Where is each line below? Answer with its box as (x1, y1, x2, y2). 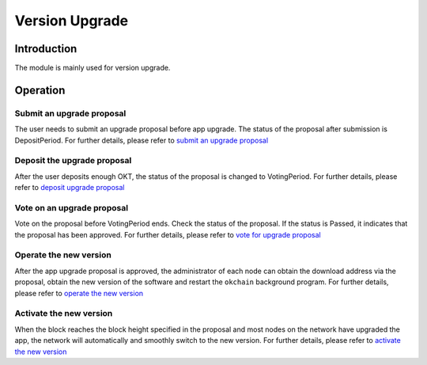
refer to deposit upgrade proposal (14, 183, 125, 192)
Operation (14, 83, 66, 97)
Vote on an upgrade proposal (14, 202, 129, 213)
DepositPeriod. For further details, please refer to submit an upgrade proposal (14, 135, 269, 145)
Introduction (14, 42, 77, 55)
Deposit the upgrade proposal (14, 155, 132, 166)
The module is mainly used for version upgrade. (14, 63, 171, 73)
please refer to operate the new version (14, 288, 144, 298)
